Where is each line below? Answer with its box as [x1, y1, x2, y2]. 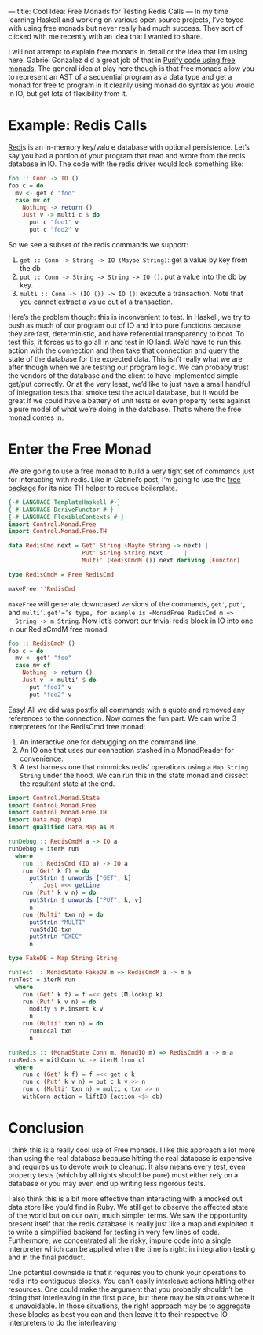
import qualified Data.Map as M [8, 823, 114, 832]
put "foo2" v [28, 691, 72, 699]
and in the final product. [8, 1252, 86, 1262]
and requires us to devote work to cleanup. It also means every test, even [8, 1162, 246, 1171]
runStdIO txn [28, 925, 72, 933]
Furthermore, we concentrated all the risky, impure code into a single [8, 1236, 232, 1245]
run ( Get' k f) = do [22, 866, 89, 875]
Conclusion [8, 1119, 85, 1137]
